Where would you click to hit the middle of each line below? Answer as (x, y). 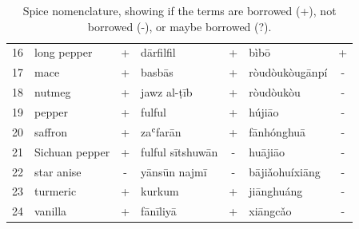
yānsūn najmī (174, 171)
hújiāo (264, 111)
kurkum (160, 191)
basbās (157, 72)
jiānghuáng (276, 191)
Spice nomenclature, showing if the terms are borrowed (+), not (179, 10)
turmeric (56, 191)
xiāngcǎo (270, 211)
